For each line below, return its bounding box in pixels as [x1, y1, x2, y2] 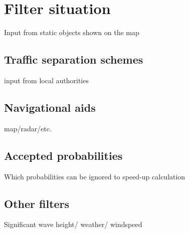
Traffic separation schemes [4, 52, 143, 67]
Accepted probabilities [4, 147, 123, 163]
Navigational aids [4, 99, 96, 115]
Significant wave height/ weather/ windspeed [4, 219, 142, 229]
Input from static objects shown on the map [4, 27, 139, 38]
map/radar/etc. [4, 123, 52, 133]
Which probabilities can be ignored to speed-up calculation [4, 171, 185, 181]
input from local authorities [4, 75, 89, 85]
